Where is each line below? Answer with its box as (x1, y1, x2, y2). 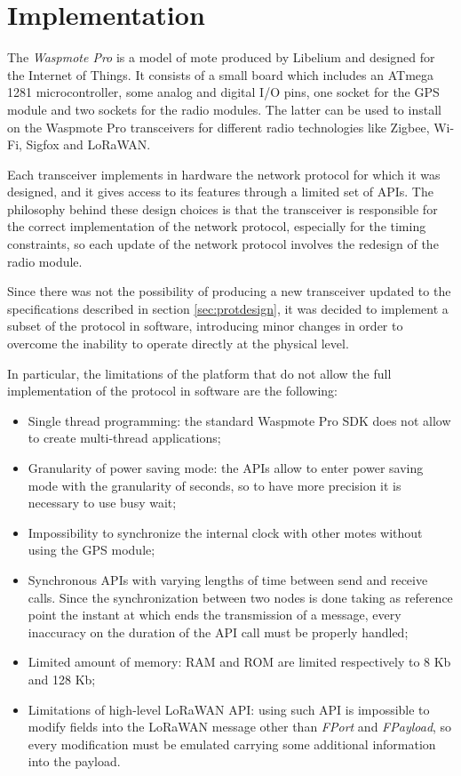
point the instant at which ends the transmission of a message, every (28, 605, 401, 624)
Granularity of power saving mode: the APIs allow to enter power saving (28, 459, 424, 476)
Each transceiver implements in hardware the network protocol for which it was (7, 164, 441, 183)
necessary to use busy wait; (28, 493, 177, 512)
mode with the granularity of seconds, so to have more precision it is (28, 476, 401, 494)
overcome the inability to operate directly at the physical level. (7, 334, 349, 353)
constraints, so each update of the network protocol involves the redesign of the (7, 235, 439, 253)
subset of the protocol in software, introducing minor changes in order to (7, 316, 403, 335)
